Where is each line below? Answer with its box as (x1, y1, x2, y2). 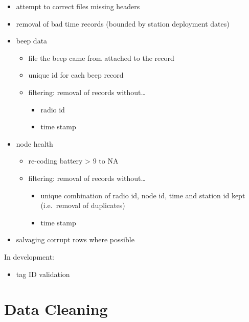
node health (16, 138, 53, 149)
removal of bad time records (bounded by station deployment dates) (16, 18, 230, 29)
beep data (16, 35, 48, 46)
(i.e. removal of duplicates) (40, 200, 125, 211)
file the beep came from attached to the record (28, 52, 174, 63)
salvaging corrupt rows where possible (16, 234, 134, 245)
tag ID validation (16, 268, 70, 279)
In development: (4, 251, 54, 262)
